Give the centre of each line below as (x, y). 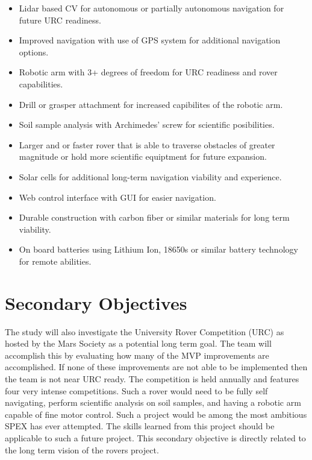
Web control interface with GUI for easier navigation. (117, 197)
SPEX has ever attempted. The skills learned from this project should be (140, 426)
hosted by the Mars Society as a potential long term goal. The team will (138, 343)
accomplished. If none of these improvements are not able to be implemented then (156, 367)
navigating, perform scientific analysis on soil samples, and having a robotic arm (153, 402)
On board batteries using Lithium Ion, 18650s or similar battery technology (158, 249)
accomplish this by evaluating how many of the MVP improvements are (137, 355)
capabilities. (41, 83)
